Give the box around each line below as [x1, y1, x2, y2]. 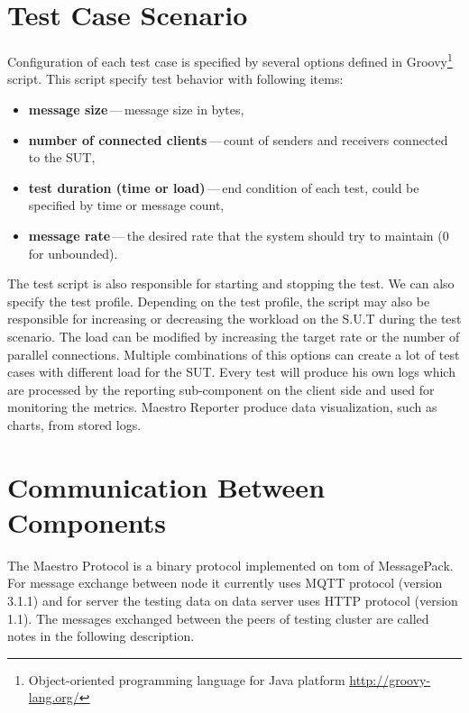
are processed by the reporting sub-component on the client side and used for [7, 379, 435, 398]
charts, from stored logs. [7, 415, 142, 434]
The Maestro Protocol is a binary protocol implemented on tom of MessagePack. [7, 555, 454, 574]
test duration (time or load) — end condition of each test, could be [28, 178, 419, 197]
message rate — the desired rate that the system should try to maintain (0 [28, 225, 449, 244]
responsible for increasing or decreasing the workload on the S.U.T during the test [7, 309, 462, 328]
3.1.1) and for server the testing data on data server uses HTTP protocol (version [7, 590, 458, 609]
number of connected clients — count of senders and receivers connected [28, 130, 448, 149]
